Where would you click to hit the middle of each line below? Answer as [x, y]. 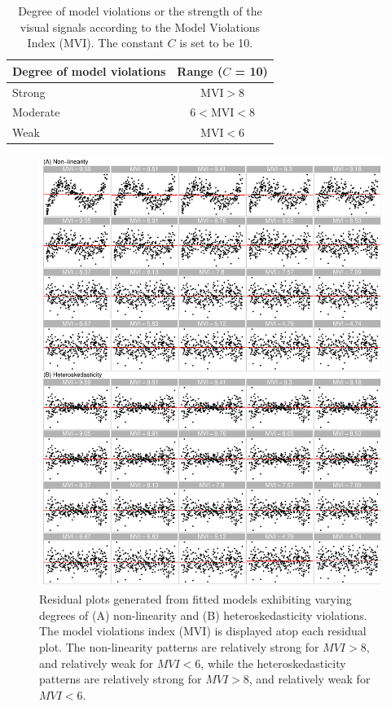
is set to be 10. [216, 43]
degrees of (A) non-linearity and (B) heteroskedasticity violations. [203, 615]
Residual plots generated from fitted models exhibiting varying [195, 599]
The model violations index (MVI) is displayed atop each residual [203, 631]
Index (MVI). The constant [95, 43]
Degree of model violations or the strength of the [140, 11]
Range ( [200, 70]
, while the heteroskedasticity [273, 663]
